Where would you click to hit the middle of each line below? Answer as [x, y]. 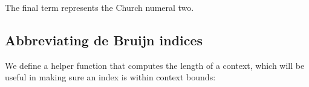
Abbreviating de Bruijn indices [104, 40]
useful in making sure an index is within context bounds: [110, 77]
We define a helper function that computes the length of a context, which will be [155, 65]
